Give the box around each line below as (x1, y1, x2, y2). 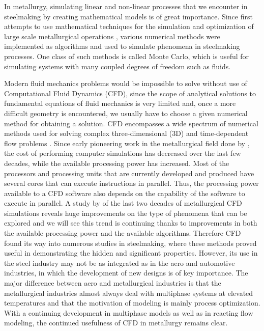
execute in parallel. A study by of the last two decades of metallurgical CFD (4, 198, 242, 208)
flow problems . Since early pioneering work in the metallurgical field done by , (4, 137, 250, 148)
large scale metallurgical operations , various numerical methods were (4, 31, 220, 41)
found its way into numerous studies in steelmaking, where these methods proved (4, 237, 257, 248)
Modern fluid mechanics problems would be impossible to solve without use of (4, 78, 247, 89)
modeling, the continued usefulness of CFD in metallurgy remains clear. (4, 317, 228, 328)
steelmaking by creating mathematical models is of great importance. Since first (4, 11, 253, 21)
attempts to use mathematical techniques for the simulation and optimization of (4, 21, 254, 32)
